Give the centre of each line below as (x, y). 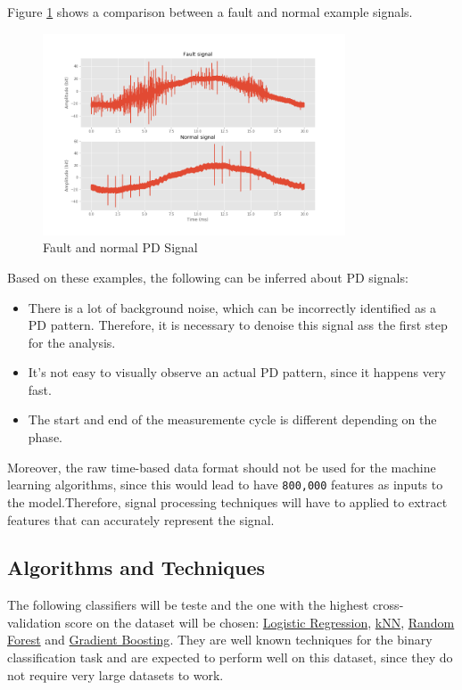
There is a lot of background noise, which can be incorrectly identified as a (232, 307)
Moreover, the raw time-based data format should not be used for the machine (222, 467)
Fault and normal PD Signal (120, 247)
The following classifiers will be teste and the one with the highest (188, 605)
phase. (45, 437)
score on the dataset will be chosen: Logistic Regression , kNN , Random (260, 622)
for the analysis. (72, 342)
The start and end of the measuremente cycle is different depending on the (232, 419)
